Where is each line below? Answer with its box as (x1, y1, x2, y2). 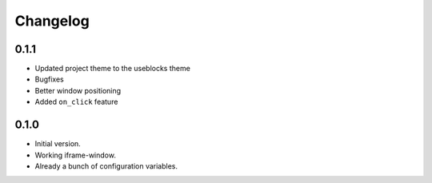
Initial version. (34, 139, 82, 149)
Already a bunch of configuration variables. (34, 161, 178, 171)
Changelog (14, 12, 90, 30)
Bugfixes (34, 74, 64, 84)
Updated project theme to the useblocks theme (34, 64, 191, 74)
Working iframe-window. (34, 150, 116, 160)
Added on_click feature (34, 97, 118, 107)
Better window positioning (34, 86, 122, 95)
